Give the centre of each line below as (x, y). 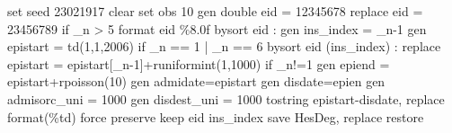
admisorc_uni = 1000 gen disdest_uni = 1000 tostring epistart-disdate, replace (226, 98)
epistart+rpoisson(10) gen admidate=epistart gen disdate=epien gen (196, 81)
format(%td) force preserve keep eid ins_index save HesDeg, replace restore (216, 116)
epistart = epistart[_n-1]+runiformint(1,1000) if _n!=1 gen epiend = (199, 63)
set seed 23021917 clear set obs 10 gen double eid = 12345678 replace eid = (215, 11)
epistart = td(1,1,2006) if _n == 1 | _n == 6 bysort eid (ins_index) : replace (224, 46)
